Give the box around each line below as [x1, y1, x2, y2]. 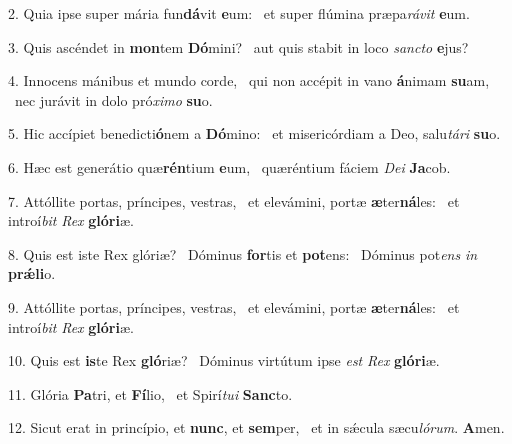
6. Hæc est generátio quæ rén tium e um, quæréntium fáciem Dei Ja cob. [8, 156, 451, 177]
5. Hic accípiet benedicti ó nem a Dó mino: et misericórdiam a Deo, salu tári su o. [8, 123, 501, 144]
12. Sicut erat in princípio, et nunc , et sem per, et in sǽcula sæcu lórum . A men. [8, 417, 505, 438]
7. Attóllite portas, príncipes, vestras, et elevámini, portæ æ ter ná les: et [8, 190, 460, 211]
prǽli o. [8, 263, 56, 284]
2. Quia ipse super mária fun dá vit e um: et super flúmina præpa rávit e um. [8, 3, 470, 23]
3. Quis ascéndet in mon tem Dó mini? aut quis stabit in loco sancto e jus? [8, 36, 469, 57]
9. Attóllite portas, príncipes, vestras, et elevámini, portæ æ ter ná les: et [8, 296, 460, 317]
